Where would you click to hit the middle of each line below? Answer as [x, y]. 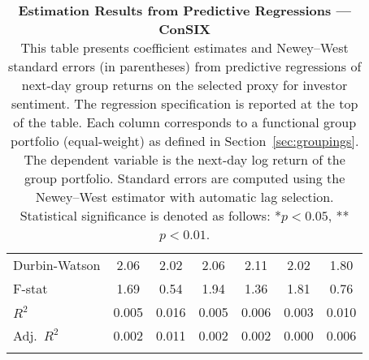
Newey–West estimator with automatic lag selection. [184, 197]
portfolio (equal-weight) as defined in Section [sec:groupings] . [184, 141]
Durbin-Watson [57, 265]
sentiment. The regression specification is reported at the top [184, 103]
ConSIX [185, 29]
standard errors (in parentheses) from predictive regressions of [184, 66]
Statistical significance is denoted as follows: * [150, 215]
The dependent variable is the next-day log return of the [184, 159]
